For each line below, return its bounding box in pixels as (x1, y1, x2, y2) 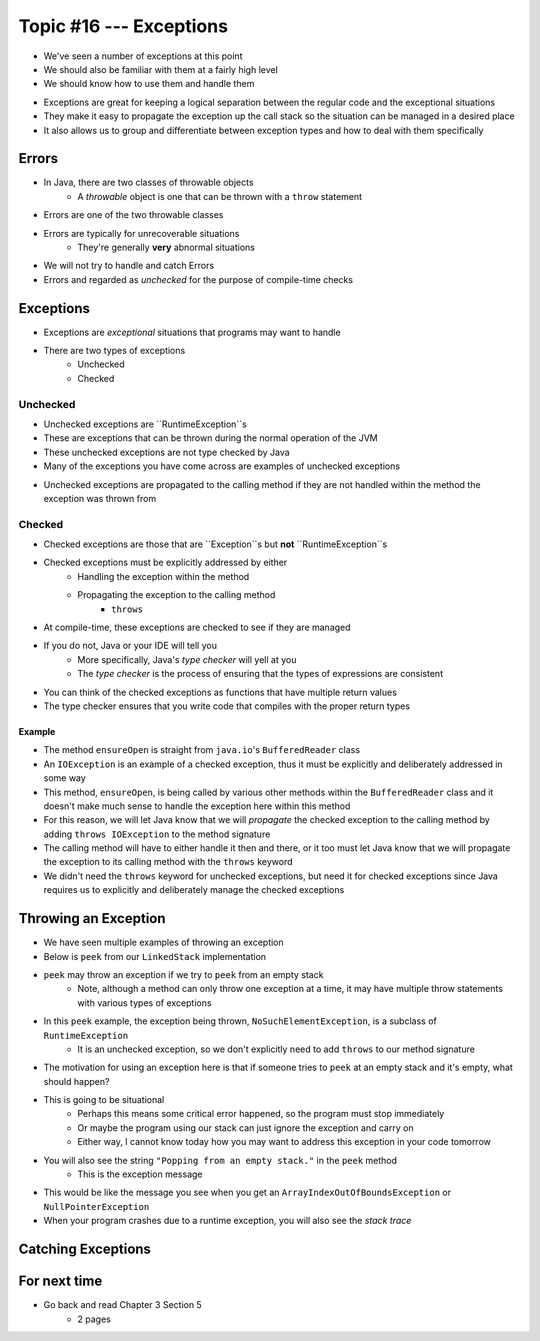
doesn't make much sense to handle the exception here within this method (43, 800, 351, 812)
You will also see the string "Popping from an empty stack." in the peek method (43, 1154, 398, 1166)
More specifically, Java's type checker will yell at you (77, 653, 297, 665)
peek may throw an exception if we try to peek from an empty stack (43, 968, 324, 980)
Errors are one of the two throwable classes (43, 209, 224, 221)
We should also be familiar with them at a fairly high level (43, 63, 279, 75)
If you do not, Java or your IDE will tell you (43, 640, 217, 652)
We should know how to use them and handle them (43, 78, 255, 90)
